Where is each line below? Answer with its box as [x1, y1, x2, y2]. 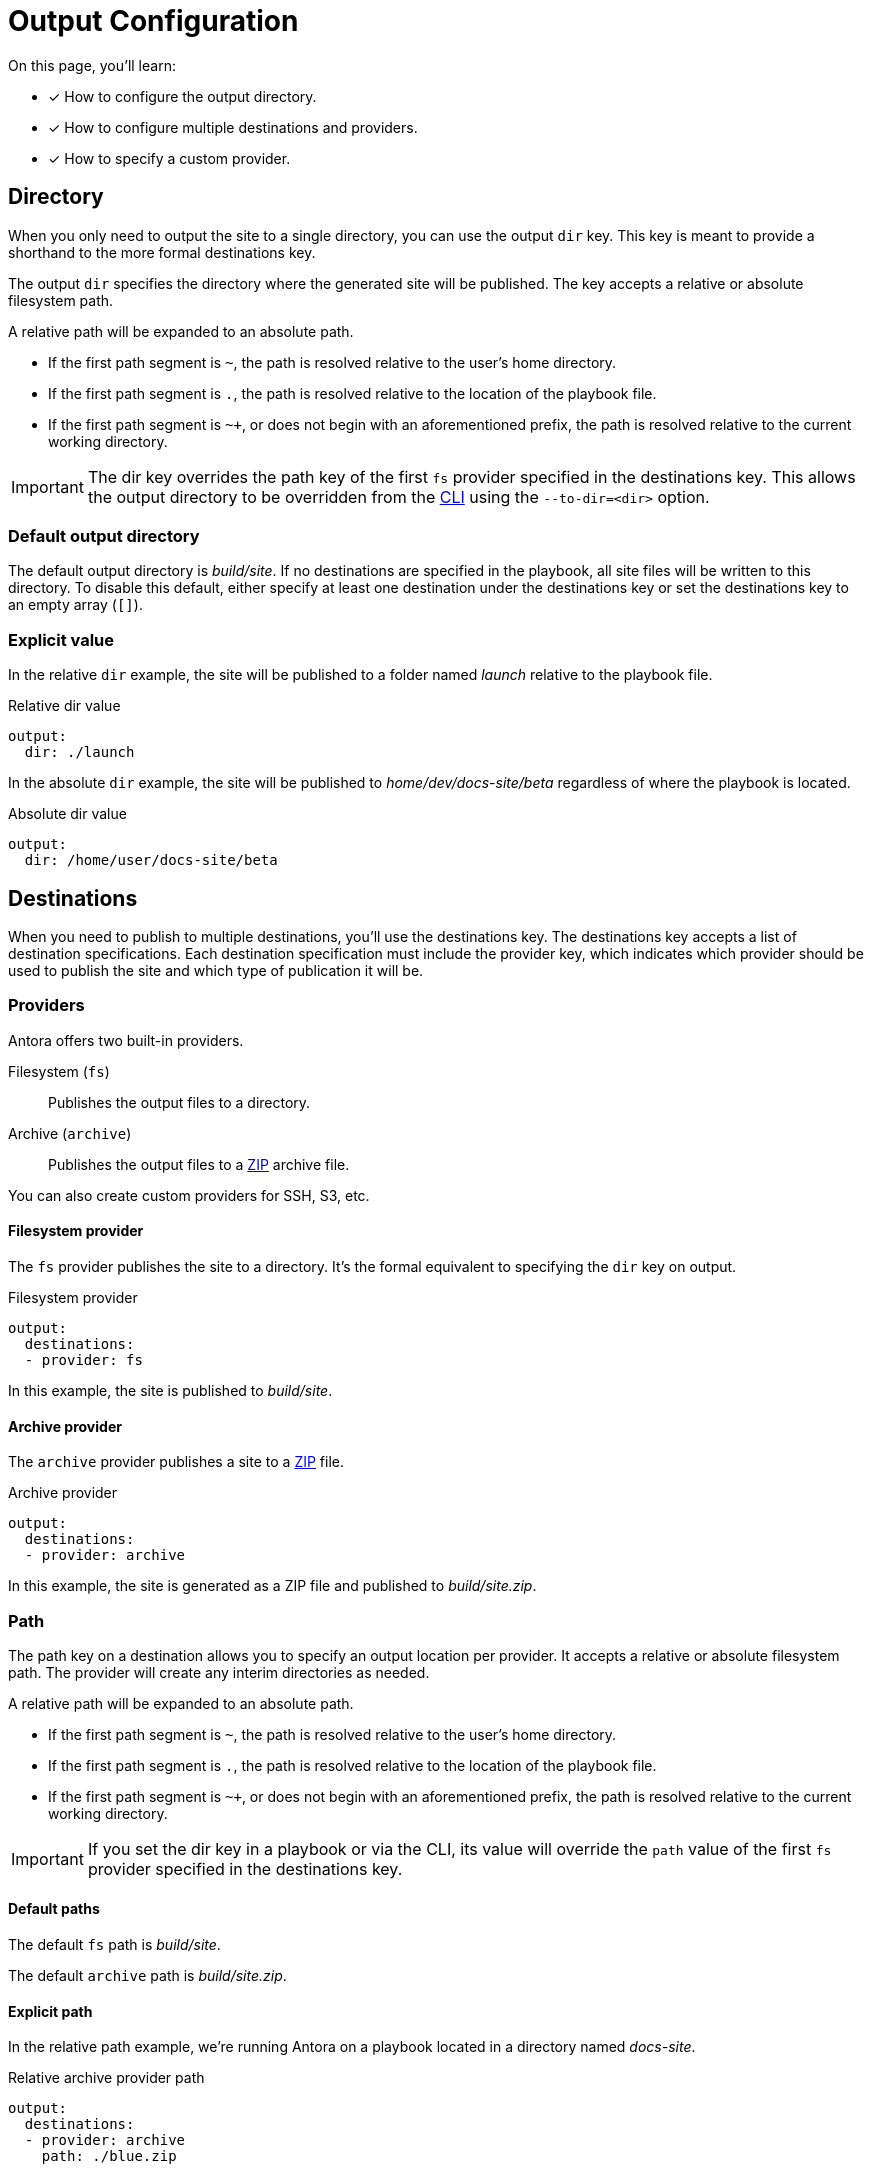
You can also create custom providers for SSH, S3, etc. [8, 1186, 370, 1204]
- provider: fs [24, 1351, 143, 1368]
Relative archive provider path [8, 2069, 205, 2087]
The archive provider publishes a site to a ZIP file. [8, 1453, 344, 1471]
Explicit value [8, 629, 115, 650]
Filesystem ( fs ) [8, 1062, 110, 1080]
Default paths [8, 1900, 100, 1918]
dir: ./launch [24, 744, 135, 761]
